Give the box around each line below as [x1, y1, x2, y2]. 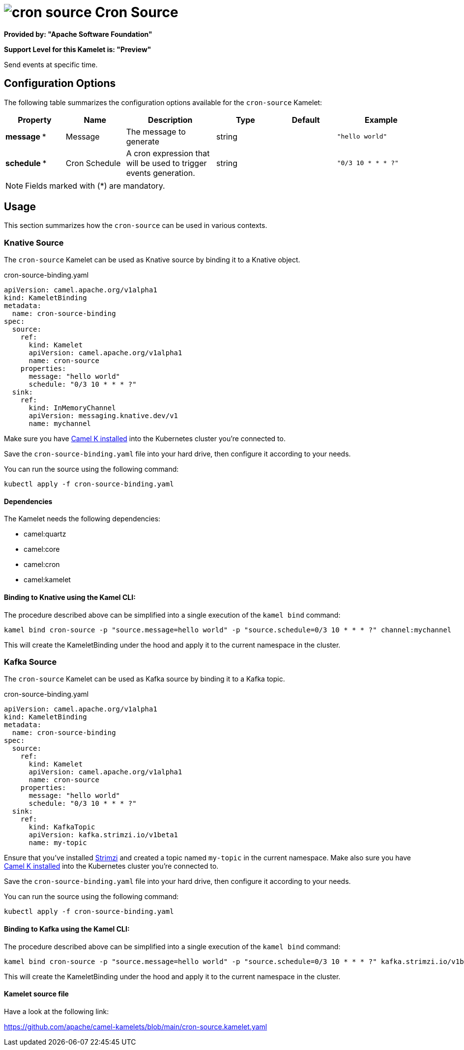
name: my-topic [29, 839, 87, 847]
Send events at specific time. [4, 60, 98, 69]
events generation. [126, 168, 195, 178]
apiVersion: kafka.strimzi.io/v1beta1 [29, 831, 178, 839]
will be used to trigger [126, 158, 207, 168]
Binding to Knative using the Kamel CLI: [4, 593, 136, 602]
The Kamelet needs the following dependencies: [4, 514, 161, 523]
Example [364, 114, 398, 125]
